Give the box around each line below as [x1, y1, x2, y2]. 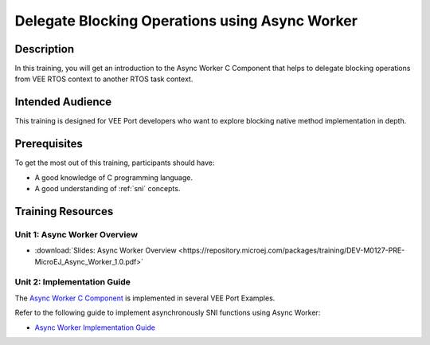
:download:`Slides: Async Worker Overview [34, 245, 177, 255]
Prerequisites [14, 137, 83, 151]
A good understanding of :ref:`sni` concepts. [34, 184, 181, 194]
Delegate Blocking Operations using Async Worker [14, 12, 358, 29]
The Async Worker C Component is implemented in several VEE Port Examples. [14, 293, 276, 303]
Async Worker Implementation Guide [34, 323, 155, 332]
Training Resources [14, 204, 114, 218]
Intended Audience [14, 96, 112, 109]
